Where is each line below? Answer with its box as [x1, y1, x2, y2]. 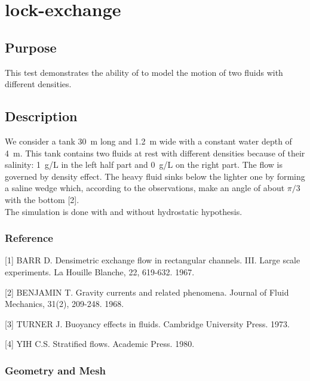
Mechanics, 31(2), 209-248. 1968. [5, 297, 124, 310]
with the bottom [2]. [5, 193, 79, 205]
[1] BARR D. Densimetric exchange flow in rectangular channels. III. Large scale [5, 254, 300, 266]
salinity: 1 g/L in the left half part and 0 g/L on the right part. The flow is [5, 158, 283, 171]
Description [5, 107, 78, 125]
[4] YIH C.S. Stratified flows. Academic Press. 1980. [5, 337, 195, 350]
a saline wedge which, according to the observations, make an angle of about [5, 182, 285, 194]
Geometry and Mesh [5, 362, 106, 377]
